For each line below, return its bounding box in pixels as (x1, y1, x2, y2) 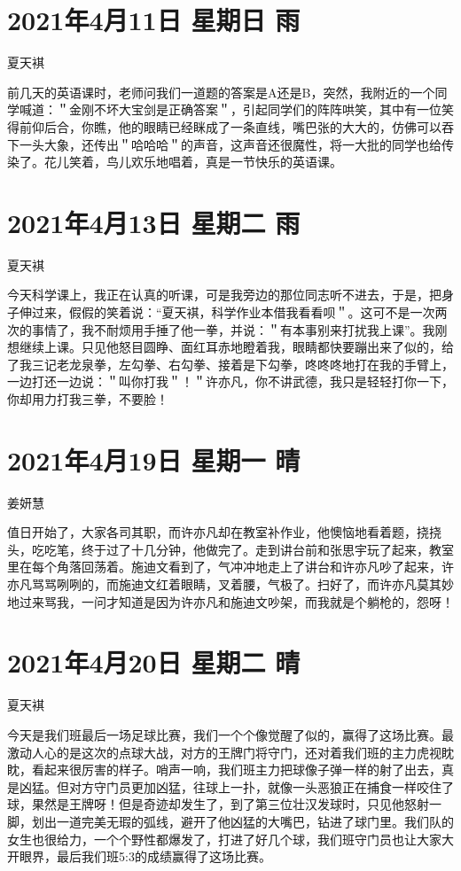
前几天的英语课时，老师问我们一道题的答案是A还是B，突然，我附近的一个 (7, 82, 435, 101)
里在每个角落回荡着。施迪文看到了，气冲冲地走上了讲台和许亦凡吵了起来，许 (7, 557, 454, 576)
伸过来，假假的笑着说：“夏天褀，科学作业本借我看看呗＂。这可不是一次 (19, 303, 435, 321)
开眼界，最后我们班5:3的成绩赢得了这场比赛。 (7, 847, 271, 866)
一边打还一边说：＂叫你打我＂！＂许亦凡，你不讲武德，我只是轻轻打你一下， (7, 372, 454, 391)
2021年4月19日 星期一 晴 (7, 441, 301, 478)
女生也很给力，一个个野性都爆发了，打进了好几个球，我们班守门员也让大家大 (7, 829, 454, 848)
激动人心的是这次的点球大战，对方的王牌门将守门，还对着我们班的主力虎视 (7, 743, 441, 761)
